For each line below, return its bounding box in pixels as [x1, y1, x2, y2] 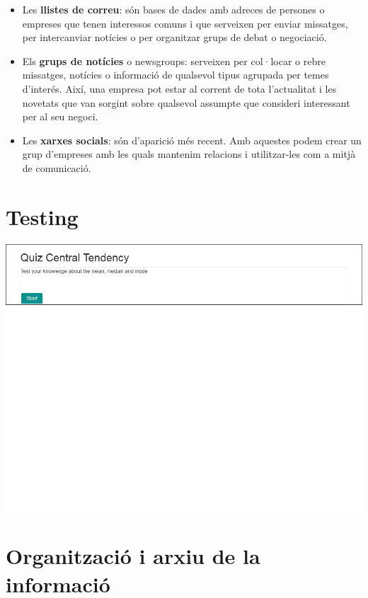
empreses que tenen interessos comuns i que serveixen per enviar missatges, [22, 16, 348, 30]
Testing [6, 202, 79, 231]
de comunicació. [22, 160, 91, 175]
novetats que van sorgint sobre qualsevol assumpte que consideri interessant [22, 95, 350, 110]
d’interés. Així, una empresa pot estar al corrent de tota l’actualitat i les [22, 81, 337, 96]
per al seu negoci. [22, 109, 98, 124]
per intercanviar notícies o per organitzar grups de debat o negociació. [22, 30, 327, 45]
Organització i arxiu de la [6, 541, 260, 570]
